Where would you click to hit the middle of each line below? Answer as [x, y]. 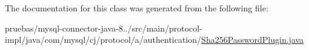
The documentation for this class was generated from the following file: [137, 8]
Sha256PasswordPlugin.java [253, 40]
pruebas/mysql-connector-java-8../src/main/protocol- [104, 28]
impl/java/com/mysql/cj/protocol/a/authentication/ [103, 40]
